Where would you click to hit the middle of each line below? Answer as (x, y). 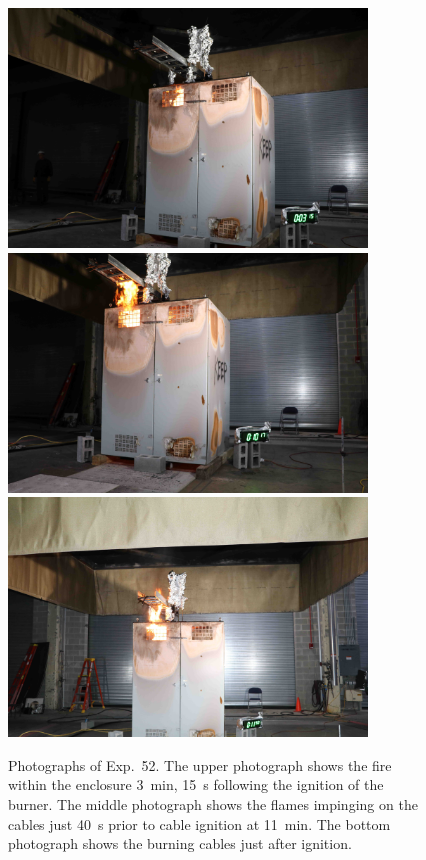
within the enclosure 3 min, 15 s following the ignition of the (196, 784)
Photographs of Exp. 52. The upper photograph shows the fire (200, 764)
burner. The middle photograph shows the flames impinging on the (213, 803)
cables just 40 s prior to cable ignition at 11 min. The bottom (199, 823)
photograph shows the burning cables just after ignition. (180, 843)
